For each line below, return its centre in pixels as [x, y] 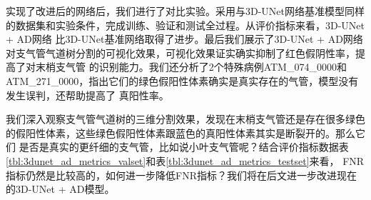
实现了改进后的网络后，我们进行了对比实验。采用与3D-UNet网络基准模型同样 [185, 11]
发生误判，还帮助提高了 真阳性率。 [87, 95]
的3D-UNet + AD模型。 [60, 189]
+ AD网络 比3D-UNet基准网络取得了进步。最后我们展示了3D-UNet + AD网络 [184, 39]
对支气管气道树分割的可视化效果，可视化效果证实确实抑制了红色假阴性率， [181, 52]
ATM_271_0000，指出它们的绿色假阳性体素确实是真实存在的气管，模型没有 [182, 80]
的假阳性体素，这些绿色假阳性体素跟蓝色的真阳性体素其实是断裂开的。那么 [181, 132]
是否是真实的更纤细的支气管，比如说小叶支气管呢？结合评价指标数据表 [184, 147]
